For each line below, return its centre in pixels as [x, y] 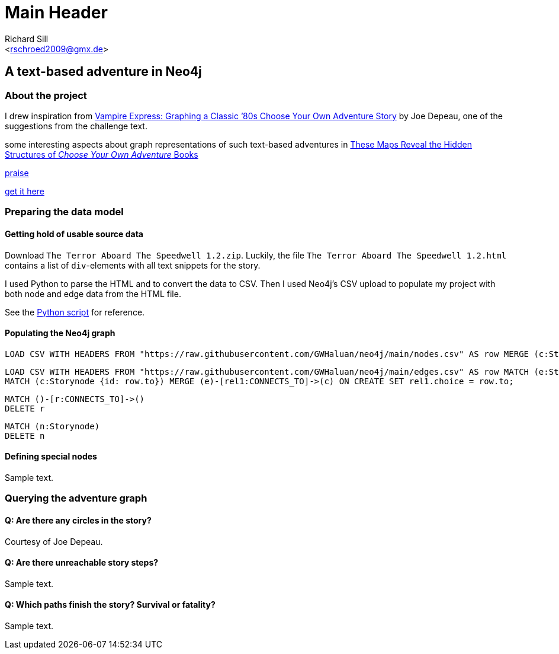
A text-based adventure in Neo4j [103, 72]
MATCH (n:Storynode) [52, 426]
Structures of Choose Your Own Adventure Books [102, 154]
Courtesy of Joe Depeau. [54, 541]
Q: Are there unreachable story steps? [82, 563]
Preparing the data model [64, 212]
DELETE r [25, 408]
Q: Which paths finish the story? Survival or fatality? [110, 605]
